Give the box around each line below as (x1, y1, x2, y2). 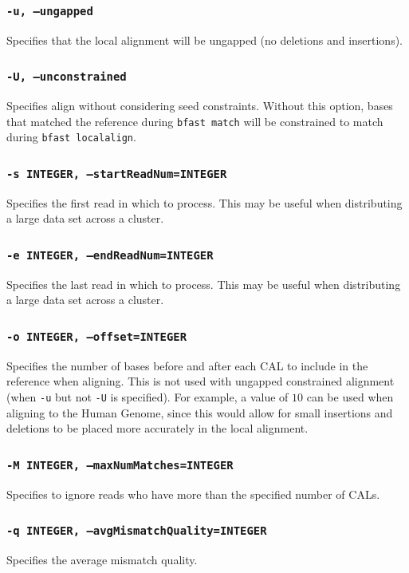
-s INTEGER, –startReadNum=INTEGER (6, 167, 227, 180)
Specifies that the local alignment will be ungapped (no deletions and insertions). (6, 31, 403, 48)
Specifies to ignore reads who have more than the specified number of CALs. (6, 485, 380, 502)
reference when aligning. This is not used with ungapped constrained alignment (6, 373, 395, 389)
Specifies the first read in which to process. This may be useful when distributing (6, 194, 403, 211)
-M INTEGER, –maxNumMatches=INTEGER (6, 458, 234, 472)
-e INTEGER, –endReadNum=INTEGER (6, 248, 214, 262)
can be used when (306, 388, 394, 405)
